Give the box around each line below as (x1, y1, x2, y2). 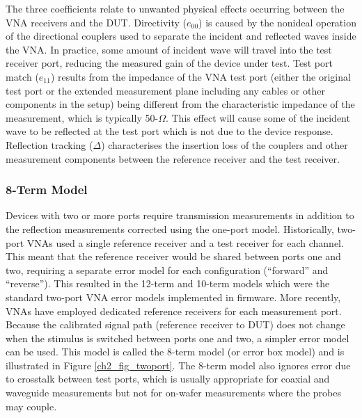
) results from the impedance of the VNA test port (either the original (50, 69, 351, 83)
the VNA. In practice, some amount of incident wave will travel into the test (6, 42, 332, 56)
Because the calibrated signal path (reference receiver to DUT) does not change (6, 317, 345, 332)
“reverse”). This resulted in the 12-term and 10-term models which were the (6, 276, 330, 291)
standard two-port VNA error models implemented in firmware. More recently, (6, 289, 341, 304)
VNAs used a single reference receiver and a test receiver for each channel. (26, 235, 344, 250)
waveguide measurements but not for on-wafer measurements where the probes (6, 385, 342, 400)
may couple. (6, 399, 57, 413)
